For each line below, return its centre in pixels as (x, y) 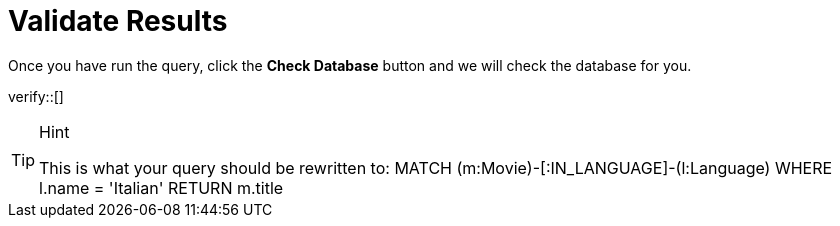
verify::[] (36, 96)
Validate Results (118, 21)
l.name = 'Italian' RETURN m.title (161, 187)
